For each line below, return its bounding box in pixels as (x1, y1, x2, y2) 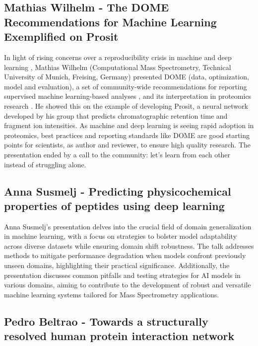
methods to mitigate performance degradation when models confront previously (4, 250, 246, 261)
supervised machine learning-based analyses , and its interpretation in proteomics (4, 91, 252, 101)
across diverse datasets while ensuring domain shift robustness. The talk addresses (4, 240, 254, 251)
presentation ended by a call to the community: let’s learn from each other (4, 149, 231, 159)
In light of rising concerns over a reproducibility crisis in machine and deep (4, 52, 232, 62)
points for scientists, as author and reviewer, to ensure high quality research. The (4, 139, 251, 150)
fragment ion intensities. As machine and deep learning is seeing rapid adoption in (4, 120, 254, 131)
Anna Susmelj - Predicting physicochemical (4, 183, 231, 199)
